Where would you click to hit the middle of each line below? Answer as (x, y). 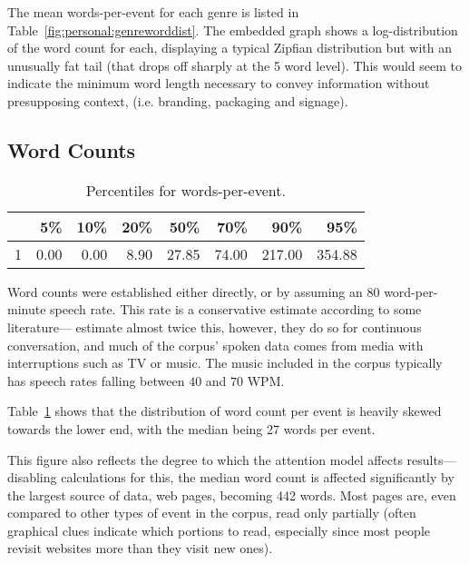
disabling (32, 477)
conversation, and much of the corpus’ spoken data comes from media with (215, 345)
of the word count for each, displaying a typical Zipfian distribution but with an (230, 48)
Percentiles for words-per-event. (186, 190)
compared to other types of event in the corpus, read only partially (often (212, 513)
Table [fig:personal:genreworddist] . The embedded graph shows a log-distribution (233, 30)
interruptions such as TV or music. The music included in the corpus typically (225, 363)
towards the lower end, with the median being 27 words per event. (191, 428)
